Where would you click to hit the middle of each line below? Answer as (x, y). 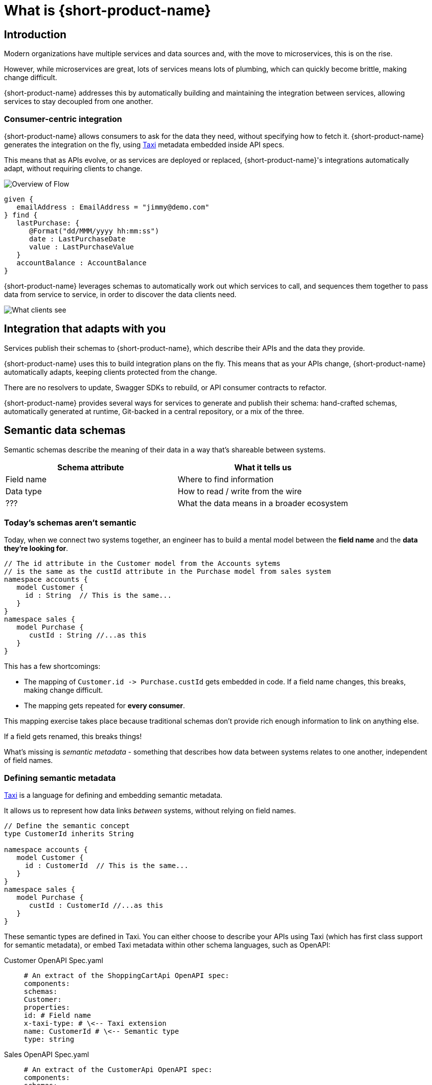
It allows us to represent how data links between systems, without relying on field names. (150, 811)
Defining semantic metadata (60, 778)
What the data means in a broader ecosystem (263, 503)
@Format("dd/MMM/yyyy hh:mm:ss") (94, 231)
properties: (47, 1008)
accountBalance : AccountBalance (82, 263)
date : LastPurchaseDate (77, 239)
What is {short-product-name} (108, 10)
